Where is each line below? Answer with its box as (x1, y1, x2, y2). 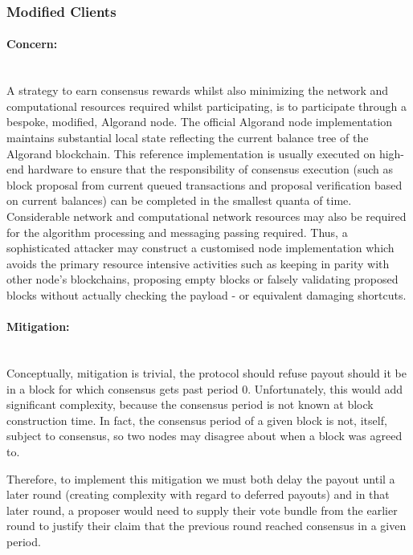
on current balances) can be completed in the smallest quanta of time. (6, 192, 352, 209)
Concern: (6, 35, 58, 52)
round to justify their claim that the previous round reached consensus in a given (6, 517, 407, 534)
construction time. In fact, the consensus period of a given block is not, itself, (6, 411, 387, 428)
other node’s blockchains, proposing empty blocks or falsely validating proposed (6, 271, 399, 288)
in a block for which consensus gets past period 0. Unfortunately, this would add (6, 380, 403, 397)
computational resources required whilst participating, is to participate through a (6, 97, 407, 114)
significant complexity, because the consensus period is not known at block (6, 396, 374, 413)
